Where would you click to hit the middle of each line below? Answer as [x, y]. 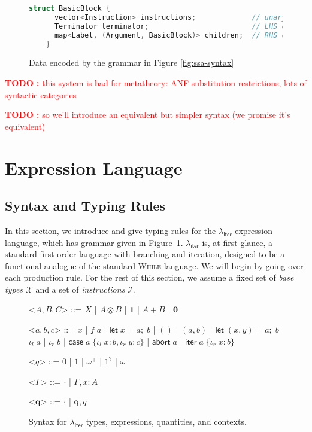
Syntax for [48, 422]
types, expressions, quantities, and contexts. [166, 422]
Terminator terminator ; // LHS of [172, 26]
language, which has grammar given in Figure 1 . [94, 242]
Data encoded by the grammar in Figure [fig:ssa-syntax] [131, 63]
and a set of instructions [80, 289]
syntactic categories [41, 94]
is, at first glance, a [237, 242]
